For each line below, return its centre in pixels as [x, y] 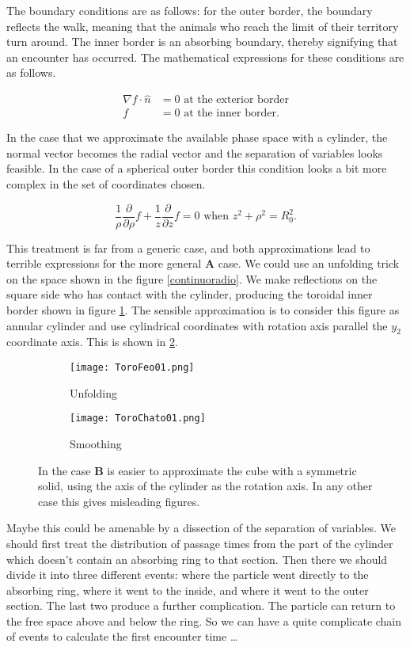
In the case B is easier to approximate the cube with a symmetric [197, 470]
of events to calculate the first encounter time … [122, 636]
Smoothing [96, 443]
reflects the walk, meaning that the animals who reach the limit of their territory [203, 26]
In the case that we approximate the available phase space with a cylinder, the [197, 137]
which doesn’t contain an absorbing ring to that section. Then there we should [197, 559]
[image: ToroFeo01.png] [132, 368]
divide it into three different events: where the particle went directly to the [188, 575]
